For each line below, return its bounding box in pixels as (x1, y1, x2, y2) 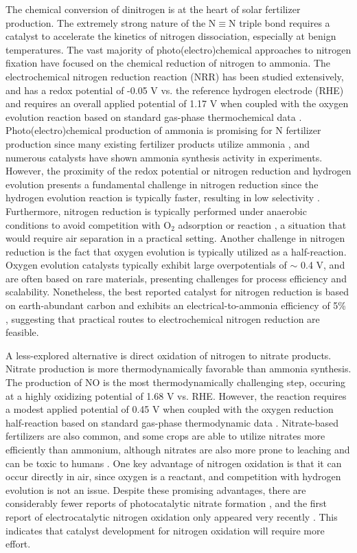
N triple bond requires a (228, 15, 330, 30)
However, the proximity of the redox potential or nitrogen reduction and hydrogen (5, 163, 352, 178)
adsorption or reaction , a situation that (178, 217, 347, 232)
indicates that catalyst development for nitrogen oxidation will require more (5, 523, 325, 537)
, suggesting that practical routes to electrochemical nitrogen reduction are (5, 311, 320, 326)
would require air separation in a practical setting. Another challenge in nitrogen (5, 231, 345, 245)
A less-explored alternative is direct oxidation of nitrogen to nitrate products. (5, 348, 332, 362)
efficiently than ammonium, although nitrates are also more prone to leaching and (5, 442, 350, 456)
